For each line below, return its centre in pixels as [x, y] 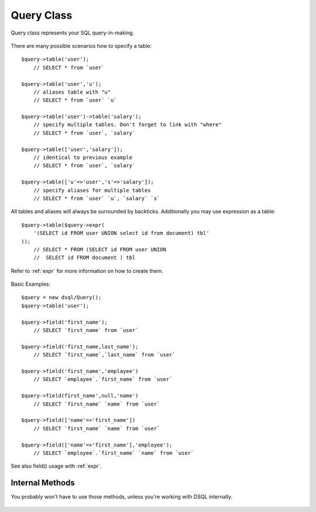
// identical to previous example [83, 158]
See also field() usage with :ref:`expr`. [56, 466]
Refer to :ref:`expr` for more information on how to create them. [87, 271]
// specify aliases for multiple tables [92, 190]
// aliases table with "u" [72, 92]
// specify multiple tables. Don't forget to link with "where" [127, 125]
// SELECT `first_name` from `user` [86, 331]
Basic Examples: [31, 284]
